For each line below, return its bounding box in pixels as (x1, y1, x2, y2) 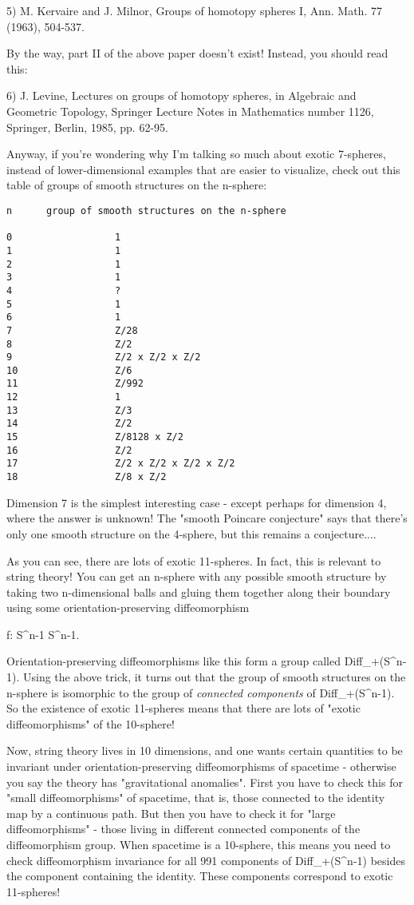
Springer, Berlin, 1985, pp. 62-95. (6, 118, 168, 135)
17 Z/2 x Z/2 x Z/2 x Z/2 (6, 458, 235, 470)
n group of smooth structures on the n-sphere (6, 204, 286, 216)
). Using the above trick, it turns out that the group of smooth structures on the (12, 669, 406, 685)
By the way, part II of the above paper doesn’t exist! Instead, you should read (6, 45, 388, 62)
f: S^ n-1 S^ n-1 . (6, 625, 80, 642)
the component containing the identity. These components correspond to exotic (6, 867, 393, 884)
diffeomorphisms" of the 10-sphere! (6, 715, 175, 732)
